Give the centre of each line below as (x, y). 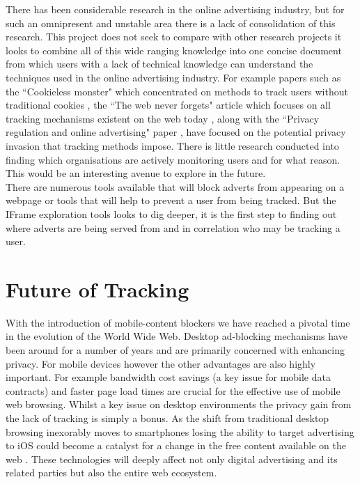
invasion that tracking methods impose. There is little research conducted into (172, 145)
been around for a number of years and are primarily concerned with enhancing (175, 350)
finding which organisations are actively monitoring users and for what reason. (173, 159)
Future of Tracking (97, 289)
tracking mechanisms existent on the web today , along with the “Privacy (163, 118)
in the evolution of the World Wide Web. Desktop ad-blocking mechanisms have (177, 336)
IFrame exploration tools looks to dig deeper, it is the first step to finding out (171, 213)
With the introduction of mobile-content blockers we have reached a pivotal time (178, 322)
